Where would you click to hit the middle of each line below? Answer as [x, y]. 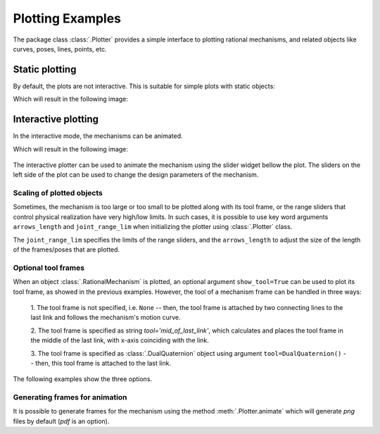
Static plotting [45, 69]
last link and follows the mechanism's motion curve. [106, 318]
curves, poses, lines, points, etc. [60, 49]
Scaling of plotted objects [58, 193]
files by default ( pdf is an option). [61, 421]
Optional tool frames [49, 268]
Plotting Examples [67, 18]
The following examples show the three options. [83, 379]
